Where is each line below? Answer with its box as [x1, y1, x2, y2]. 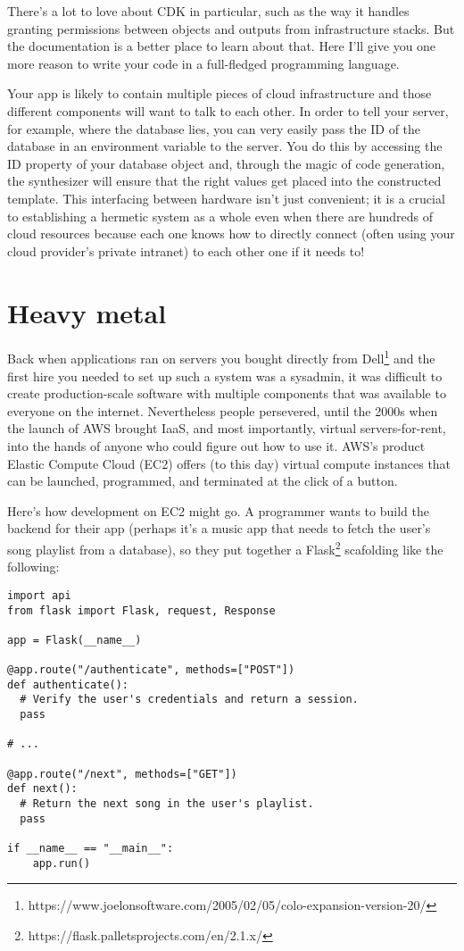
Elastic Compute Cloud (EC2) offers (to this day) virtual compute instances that [7, 454, 452, 472]
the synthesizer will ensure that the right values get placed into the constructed [7, 171, 442, 190]
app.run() [32, 856, 91, 870]
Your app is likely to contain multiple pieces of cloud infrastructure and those [7, 84, 432, 103]
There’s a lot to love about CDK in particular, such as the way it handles [7, 2, 410, 20]
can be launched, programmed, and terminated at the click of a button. [7, 471, 398, 490]
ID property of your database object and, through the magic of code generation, [7, 154, 445, 172]
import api [7, 588, 71, 602]
